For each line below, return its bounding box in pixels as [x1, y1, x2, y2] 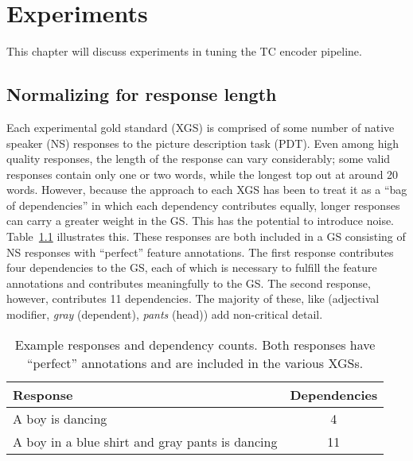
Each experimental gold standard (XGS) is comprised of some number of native [6, 118, 395, 135]
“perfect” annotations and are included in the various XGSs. [26, 353, 364, 372]
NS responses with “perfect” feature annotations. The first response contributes [6, 243, 394, 260]
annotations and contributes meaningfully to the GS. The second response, [6, 274, 371, 291]
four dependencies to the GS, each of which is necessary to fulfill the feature [6, 259, 377, 276]
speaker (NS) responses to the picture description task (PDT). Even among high [6, 134, 399, 151]
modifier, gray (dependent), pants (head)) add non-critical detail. [6, 306, 323, 323]
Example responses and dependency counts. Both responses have [14, 335, 376, 354]
